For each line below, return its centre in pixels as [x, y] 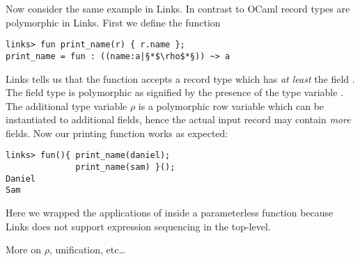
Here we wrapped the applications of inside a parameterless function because [170, 213]
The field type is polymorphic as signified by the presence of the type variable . [174, 92]
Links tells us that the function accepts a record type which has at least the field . [180, 78]
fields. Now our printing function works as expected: [117, 133]
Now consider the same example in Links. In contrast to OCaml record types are [178, 8]
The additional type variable [66, 105]
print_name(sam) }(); [125, 167]
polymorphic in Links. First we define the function [113, 22]
